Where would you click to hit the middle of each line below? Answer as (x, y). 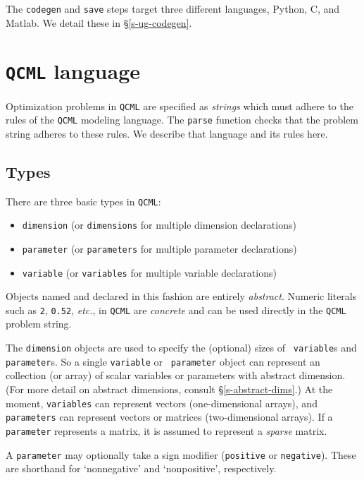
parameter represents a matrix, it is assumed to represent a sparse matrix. (167, 430)
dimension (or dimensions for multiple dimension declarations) (159, 225)
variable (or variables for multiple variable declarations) (149, 272)
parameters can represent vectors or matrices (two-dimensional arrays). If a (169, 417)
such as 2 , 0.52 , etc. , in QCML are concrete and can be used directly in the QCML (176, 310)
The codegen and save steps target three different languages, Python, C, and (173, 8)
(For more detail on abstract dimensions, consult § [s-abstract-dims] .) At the (169, 389)
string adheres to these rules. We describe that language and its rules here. (167, 133)
